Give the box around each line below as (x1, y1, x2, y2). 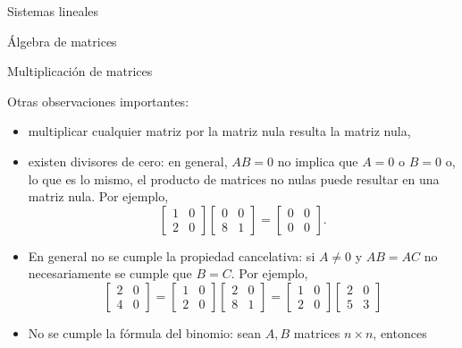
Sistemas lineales (7, 2, 99, 20)
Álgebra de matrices (7, 31, 117, 50)
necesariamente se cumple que (28, 264, 192, 283)
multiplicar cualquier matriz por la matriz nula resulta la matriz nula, (28, 122, 411, 140)
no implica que (277, 151, 358, 170)
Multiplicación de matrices (7, 62, 153, 81)
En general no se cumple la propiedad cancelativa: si (28, 246, 315, 265)
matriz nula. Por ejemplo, (28, 187, 169, 206)
